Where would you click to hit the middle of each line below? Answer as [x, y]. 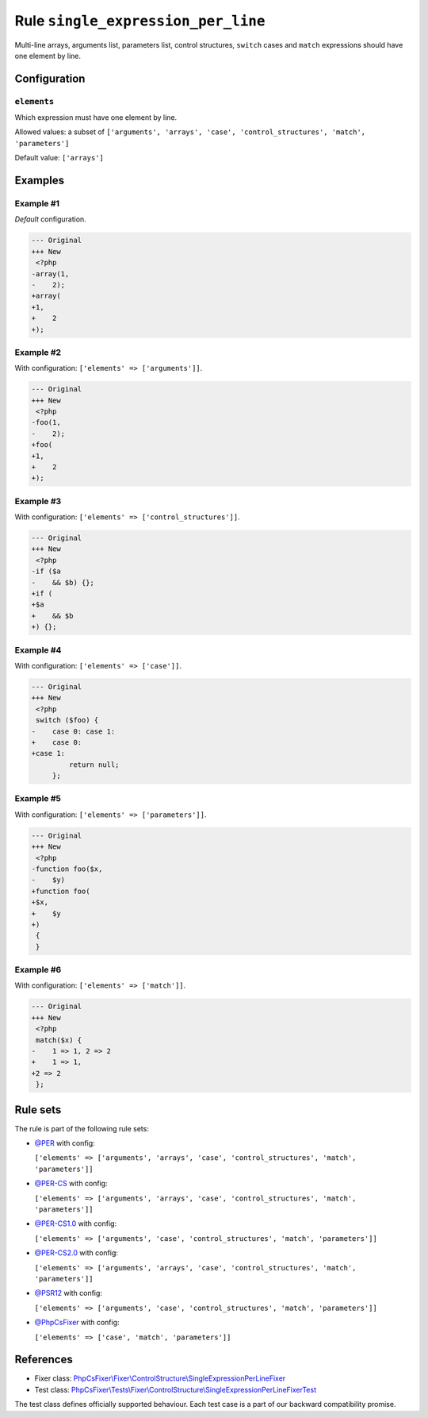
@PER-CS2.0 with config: [76, 1253]
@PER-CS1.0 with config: [76, 1223]
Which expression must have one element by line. [96, 118]
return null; [94, 765]
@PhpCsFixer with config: [77, 1323]
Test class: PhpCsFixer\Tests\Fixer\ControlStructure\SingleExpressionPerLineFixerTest [176, 1389]
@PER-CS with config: [71, 1184]
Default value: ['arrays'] [59, 158]
